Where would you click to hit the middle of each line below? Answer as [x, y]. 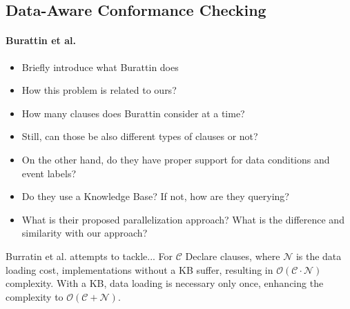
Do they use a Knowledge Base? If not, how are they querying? [155, 196]
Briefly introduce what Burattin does [100, 67]
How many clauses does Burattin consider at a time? [133, 113]
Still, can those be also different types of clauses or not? [140, 136]
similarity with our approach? [85, 233]
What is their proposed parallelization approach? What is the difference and [183, 219]
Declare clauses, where [233, 256]
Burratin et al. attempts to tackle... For [89, 256]
